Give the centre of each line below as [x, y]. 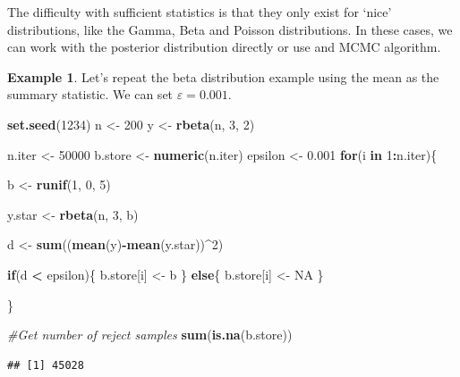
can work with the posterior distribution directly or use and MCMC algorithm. [224, 47]
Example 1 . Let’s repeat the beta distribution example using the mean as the [223, 76]
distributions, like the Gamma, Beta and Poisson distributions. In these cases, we [230, 29]
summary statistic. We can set [90, 94]
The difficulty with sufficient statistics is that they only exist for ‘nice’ [200, 12]
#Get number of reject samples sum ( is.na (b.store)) [150, 335]
